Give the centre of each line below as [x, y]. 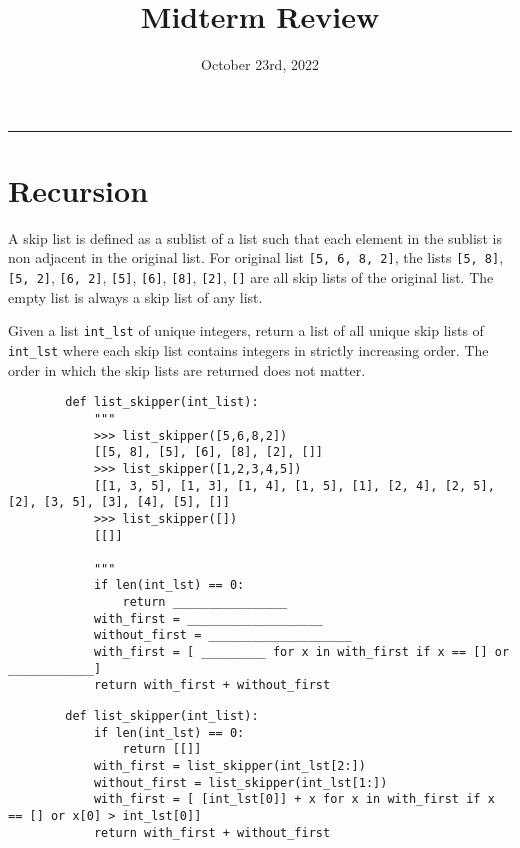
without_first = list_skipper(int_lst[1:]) [240, 782]
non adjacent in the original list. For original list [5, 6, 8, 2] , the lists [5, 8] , [256, 257]
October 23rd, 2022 [260, 64]
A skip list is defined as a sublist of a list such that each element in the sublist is [255, 237]
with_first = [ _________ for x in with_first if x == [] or [301, 652]
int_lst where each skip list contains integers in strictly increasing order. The [248, 350]
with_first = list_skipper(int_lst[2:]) [229, 766]
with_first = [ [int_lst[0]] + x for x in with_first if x [294, 799]
